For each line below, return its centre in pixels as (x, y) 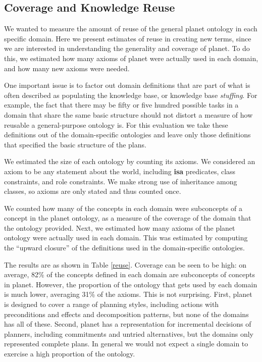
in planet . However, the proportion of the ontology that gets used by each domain (131, 284)
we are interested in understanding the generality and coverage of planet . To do (127, 48)
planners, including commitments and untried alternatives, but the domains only (129, 333)
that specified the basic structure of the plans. (75, 144)
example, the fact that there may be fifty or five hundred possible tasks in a (121, 105)
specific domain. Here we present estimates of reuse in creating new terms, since (128, 38)
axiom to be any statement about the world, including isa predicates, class (120, 171)
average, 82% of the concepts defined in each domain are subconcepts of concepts (129, 274)
